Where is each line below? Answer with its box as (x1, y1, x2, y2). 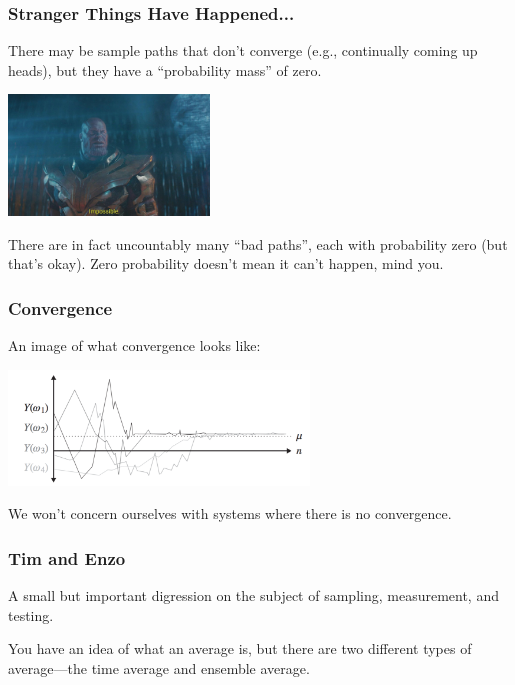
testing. (8, 604, 54, 625)
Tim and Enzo (8, 545, 126, 570)
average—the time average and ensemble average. (8, 657, 310, 678)
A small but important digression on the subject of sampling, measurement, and (8, 585, 499, 606)
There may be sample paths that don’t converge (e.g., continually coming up (8, 40, 478, 61)
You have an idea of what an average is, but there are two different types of (8, 638, 472, 659)
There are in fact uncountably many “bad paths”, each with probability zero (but (8, 233, 508, 254)
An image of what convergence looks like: (8, 335, 261, 356)
